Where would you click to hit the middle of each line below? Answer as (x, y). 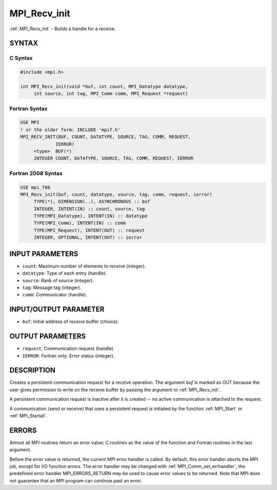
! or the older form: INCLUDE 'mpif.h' (70, 130)
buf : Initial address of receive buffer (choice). (71, 322)
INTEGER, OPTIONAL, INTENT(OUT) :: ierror (88, 238)
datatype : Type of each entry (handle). (65, 273)
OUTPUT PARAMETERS (48, 336)
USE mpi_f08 (35, 187)
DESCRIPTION (33, 370)
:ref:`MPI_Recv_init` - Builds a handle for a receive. (63, 29)
